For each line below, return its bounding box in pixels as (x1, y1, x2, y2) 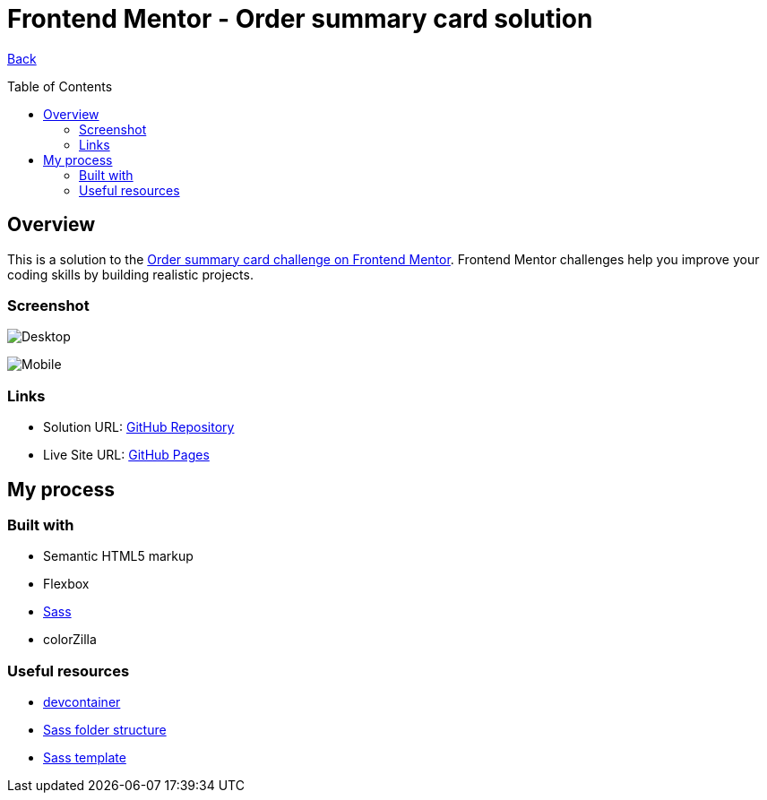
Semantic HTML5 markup (43, 548, 194, 564)
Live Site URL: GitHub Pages (43, 447, 210, 463)
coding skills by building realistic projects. (7, 266, 254, 282)
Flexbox (43, 576, 90, 592)
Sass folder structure (43, 722, 167, 738)
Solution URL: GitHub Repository (43, 419, 235, 435)
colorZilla (43, 632, 97, 648)
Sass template (43, 750, 126, 766)
